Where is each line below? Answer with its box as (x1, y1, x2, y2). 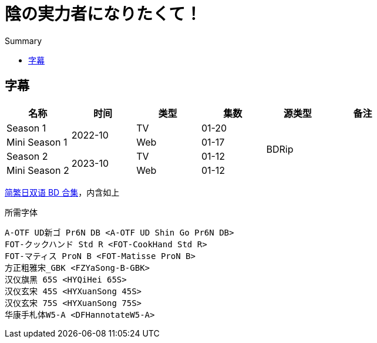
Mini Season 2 (6, 164, 69, 176)
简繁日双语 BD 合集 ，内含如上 (5, 187, 120, 197)
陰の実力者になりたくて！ (5, 4, 202, 24)
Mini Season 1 (6, 136, 68, 148)
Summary (5, 35, 42, 46)
